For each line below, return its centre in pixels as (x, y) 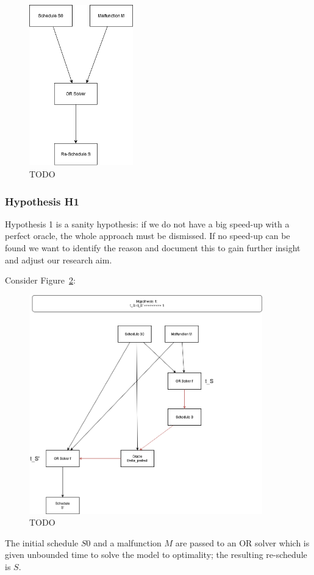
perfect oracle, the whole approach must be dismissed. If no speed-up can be (148, 236)
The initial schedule (42, 542)
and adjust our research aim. (59, 259)
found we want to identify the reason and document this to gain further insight (153, 248)
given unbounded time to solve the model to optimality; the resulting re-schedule (156, 555)
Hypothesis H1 (42, 201)
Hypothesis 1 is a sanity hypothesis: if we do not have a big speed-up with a (147, 223)
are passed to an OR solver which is (242, 542)
